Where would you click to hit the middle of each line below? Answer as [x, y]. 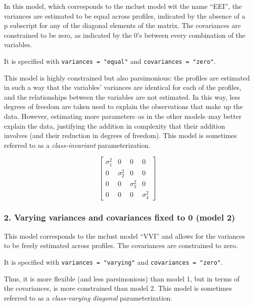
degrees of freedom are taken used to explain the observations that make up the [124, 106]
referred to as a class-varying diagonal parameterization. [88, 297]
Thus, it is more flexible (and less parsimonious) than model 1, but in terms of [122, 278]
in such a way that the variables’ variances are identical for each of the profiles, [123, 87]
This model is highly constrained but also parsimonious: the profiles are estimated [127, 77]
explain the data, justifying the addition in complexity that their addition [115, 125]
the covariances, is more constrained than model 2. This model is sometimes [118, 288]
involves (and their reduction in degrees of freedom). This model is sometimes [120, 135]
